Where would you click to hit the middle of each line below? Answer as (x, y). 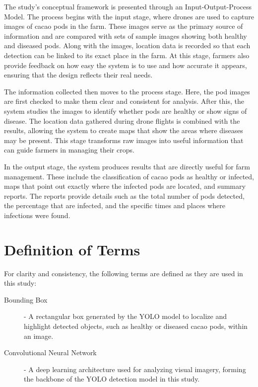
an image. (39, 336)
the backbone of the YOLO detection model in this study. (112, 379)
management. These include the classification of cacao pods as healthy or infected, (129, 176)
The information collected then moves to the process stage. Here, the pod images (127, 91)
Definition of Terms (72, 249)
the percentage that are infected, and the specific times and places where (115, 205)
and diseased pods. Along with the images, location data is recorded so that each (127, 45)
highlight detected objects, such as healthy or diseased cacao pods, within (136, 326)
